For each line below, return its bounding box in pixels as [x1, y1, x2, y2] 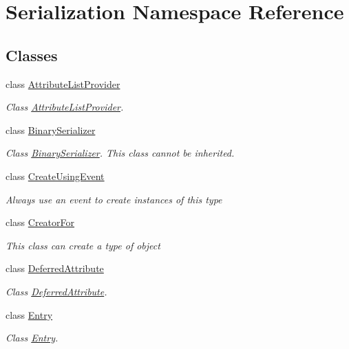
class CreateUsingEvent [6, 168, 105, 183]
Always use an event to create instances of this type [6, 192, 222, 206]
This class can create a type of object [6, 238, 160, 252]
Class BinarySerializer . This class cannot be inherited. [6, 146, 235, 160]
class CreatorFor [6, 215, 75, 229]
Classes [6, 44, 58, 65]
